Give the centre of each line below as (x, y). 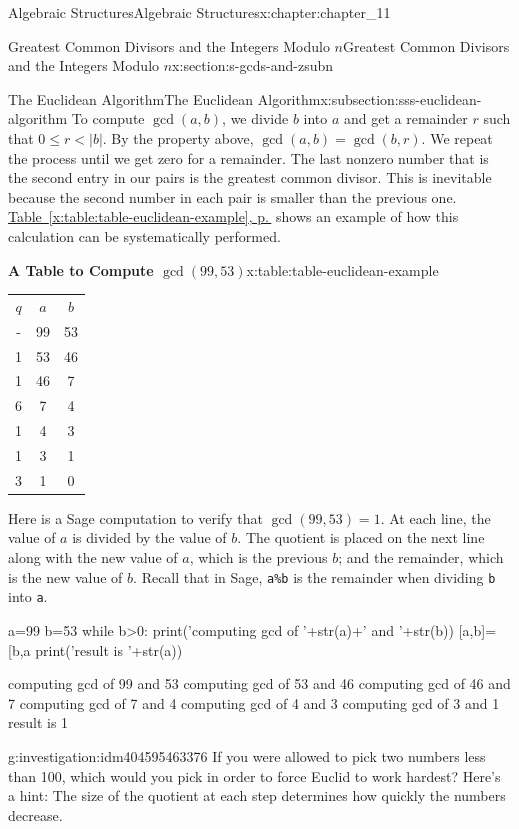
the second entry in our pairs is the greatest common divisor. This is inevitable (250, 177)
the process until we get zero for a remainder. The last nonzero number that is (248, 157)
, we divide (255, 118)
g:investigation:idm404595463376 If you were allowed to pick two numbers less (247, 755)
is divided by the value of (149, 537)
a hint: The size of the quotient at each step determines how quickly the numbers (257, 795)
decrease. (35, 814)
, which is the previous (258, 557)
